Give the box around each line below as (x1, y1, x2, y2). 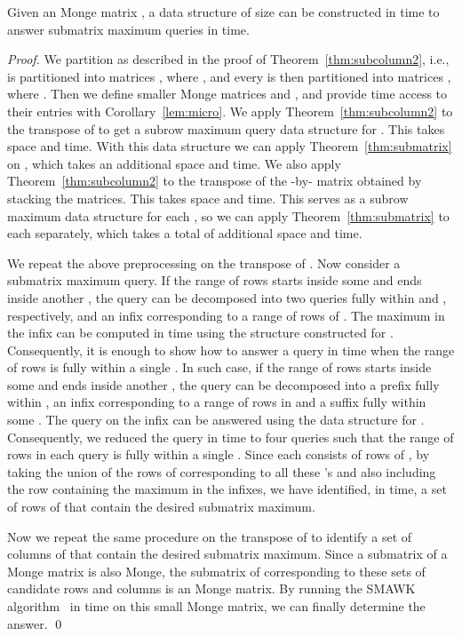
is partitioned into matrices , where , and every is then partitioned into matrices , (7, 67, 451, 85)
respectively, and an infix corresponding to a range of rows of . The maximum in (7, 306, 445, 324)
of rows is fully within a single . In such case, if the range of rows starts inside (7, 358, 432, 377)
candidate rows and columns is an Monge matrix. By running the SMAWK (7, 579, 416, 598)
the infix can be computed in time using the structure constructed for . (7, 323, 394, 342)
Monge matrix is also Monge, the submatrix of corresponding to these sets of (7, 561, 426, 580)
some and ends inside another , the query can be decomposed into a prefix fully (7, 375, 440, 394)
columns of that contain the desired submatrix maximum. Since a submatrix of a (7, 545, 448, 563)
